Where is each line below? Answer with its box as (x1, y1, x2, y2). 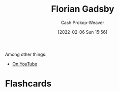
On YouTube (12, 61, 38, 67)
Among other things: (5, 51, 47, 57)
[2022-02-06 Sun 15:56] (58, 29, 108, 35)
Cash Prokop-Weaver (60, 20, 105, 25)
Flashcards (5, 78, 52, 89)
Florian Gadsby (51, 3, 115, 15)
